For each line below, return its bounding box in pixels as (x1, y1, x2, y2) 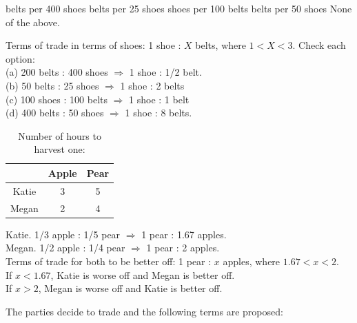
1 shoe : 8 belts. (125, 105, 192, 120)
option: (6, 51, 35, 65)
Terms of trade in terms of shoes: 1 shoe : (6, 38, 181, 52)
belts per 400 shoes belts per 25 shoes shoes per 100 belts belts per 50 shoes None (6, 1, 352, 15)
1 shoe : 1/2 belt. (129, 65, 202, 79)
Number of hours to (18, 128, 101, 143)
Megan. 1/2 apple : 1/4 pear (6, 240, 125, 255)
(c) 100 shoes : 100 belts (6, 92, 108, 106)
